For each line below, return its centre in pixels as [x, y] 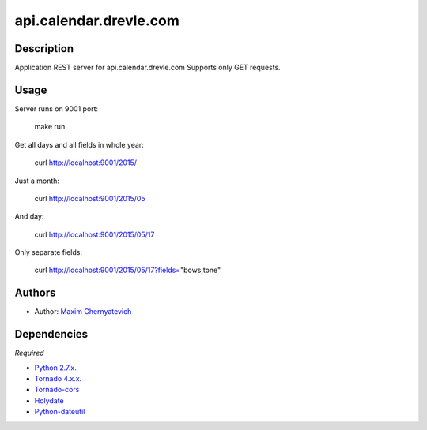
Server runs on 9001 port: [57, 108]
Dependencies [51, 334]
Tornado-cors [57, 390]
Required [29, 353]
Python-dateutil [60, 412]
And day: [29, 216]
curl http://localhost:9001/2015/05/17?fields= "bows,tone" [128, 270]
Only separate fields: [49, 252]
